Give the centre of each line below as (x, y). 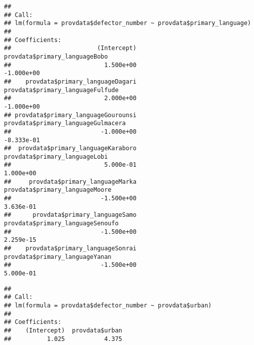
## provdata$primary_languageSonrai (70, 249)
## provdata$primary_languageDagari (70, 81)
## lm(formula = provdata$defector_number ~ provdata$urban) (108, 305)
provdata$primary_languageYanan (58, 257)
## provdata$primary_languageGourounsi (70, 115)
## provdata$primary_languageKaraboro (70, 148)
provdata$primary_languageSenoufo (61, 224)
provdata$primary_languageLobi (56, 156)
